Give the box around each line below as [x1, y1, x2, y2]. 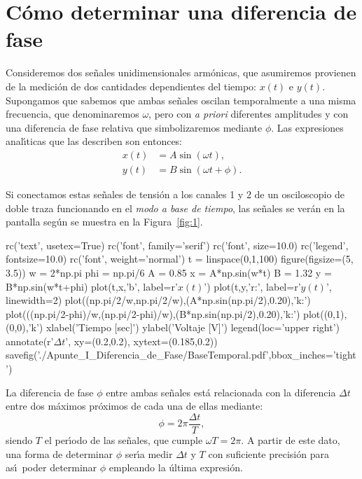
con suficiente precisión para [208, 446, 329, 461]
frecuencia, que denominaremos [6, 106, 139, 121]
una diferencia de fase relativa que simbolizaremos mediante [6, 120, 263, 134]
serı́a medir [125, 446, 173, 461]
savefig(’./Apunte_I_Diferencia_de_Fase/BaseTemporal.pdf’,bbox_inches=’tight [6, 347, 356, 362]
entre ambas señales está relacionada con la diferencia [106, 384, 336, 399]
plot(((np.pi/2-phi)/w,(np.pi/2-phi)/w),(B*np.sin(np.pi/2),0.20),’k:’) [6, 306, 300, 321]
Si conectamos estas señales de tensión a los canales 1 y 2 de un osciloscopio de [6, 186, 345, 201]
